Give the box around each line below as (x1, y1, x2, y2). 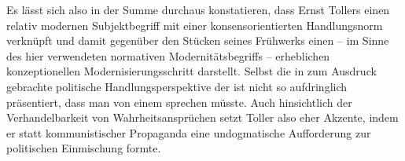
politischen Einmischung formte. (6, 140, 161, 156)
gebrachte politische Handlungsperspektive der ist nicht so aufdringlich (6, 78, 348, 94)
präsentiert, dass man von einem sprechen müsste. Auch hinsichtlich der (6, 93, 352, 110)
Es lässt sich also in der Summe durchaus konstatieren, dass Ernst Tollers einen (6, 2, 390, 17)
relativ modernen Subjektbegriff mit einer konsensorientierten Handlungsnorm (6, 16, 383, 33)
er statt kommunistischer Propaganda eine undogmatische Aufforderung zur (6, 124, 371, 141)
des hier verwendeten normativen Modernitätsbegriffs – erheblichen (6, 47, 330, 64)
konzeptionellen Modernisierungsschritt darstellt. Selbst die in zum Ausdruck (6, 63, 377, 79)
